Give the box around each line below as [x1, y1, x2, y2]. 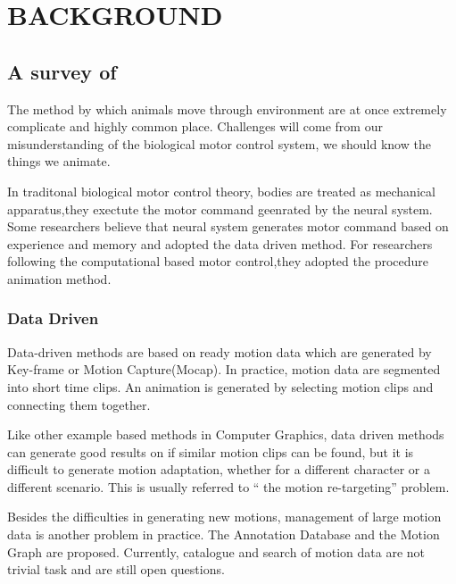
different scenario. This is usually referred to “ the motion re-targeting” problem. [7, 477, 450, 496]
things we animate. [7, 152, 111, 171]
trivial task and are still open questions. [7, 560, 225, 579]
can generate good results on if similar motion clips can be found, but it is [7, 442, 414, 461]
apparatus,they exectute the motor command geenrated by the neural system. [7, 199, 433, 218]
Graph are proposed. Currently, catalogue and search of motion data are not [7, 542, 426, 561]
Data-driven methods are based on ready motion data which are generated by [7, 342, 432, 361]
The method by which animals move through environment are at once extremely [7, 99, 447, 118]
